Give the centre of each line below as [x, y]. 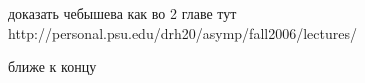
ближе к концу [52, 66]
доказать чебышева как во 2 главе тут [122, 13]
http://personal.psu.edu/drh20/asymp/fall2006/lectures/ [182, 32]
